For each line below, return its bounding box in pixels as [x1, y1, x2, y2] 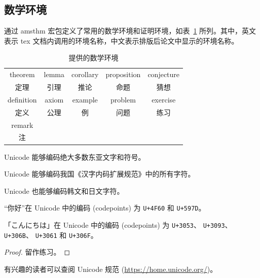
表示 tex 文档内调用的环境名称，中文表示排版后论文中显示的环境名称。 [4, 35, 239, 46]
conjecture [147, 69, 180, 80]
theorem [9, 69, 35, 80]
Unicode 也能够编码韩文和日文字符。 [4, 185, 124, 196]
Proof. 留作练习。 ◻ [4, 247, 70, 257]
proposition [105, 69, 141, 80]
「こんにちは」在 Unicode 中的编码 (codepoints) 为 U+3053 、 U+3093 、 [4, 219, 232, 230]
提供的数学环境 [68, 52, 119, 63]
